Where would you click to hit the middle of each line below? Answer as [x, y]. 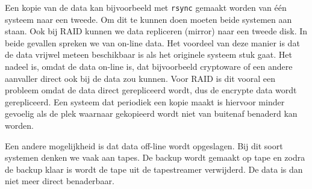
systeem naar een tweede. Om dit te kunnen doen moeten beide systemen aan [148, 19]
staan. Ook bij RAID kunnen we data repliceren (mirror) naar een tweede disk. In [156, 31]
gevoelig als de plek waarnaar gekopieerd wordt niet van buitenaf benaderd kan [151, 113]
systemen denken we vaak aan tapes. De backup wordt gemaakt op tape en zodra [155, 157]
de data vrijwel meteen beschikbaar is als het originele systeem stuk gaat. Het [148, 54]
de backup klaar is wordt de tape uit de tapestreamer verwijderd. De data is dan [154, 169]
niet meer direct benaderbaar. [60, 181]
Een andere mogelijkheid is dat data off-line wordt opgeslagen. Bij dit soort [144, 145]
